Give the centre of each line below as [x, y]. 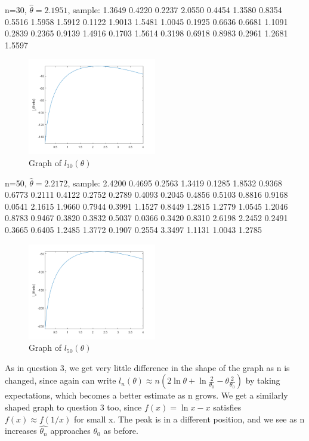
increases [21, 431]
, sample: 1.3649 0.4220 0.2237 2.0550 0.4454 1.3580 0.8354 [175, 10]
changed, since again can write [61, 380]
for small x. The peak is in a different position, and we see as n [189, 419]
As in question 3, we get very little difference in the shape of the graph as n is [147, 367]
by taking [263, 380]
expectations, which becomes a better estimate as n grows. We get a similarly [146, 395]
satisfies [227, 407]
